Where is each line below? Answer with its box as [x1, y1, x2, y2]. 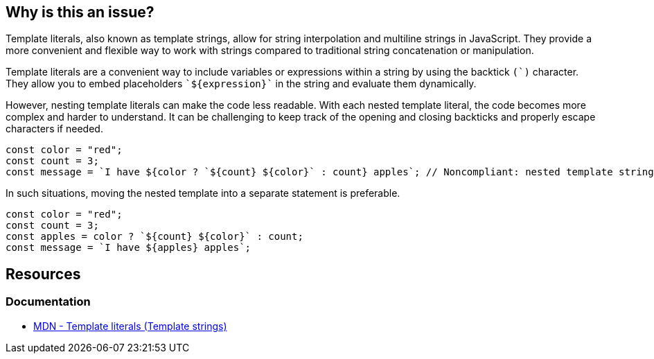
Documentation [6, 295, 91, 309]
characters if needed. [6, 123, 103, 135]
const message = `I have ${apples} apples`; [6, 242, 251, 254]
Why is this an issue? [6, 3, 154, 21]
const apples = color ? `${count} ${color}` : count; [6, 231, 303, 243]
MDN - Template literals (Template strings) [33, 319, 227, 332]
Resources [6, 265, 81, 283]
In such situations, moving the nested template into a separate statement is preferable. [6, 187, 400, 200]
